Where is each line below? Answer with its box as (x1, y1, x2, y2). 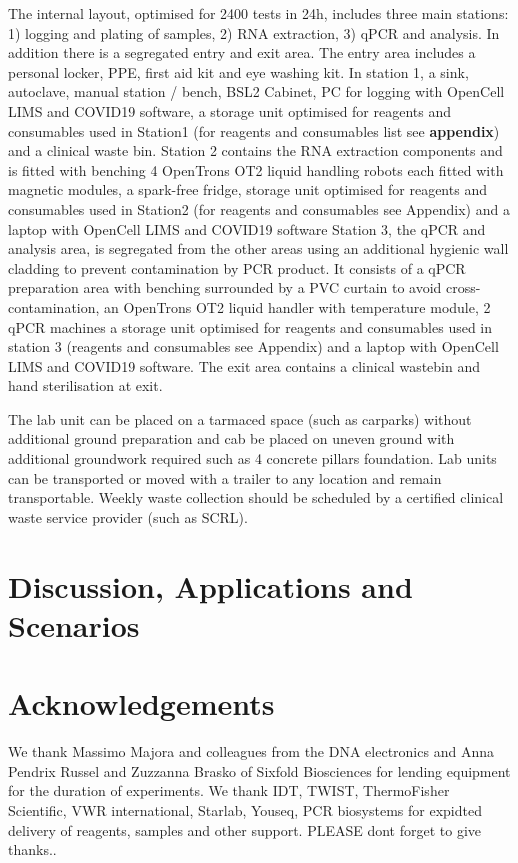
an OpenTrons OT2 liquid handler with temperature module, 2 (104, 296, 491, 317)
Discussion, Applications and (8, 565, 413, 606)
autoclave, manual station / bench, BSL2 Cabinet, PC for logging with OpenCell (8, 81, 505, 102)
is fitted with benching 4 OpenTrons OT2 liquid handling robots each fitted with (8, 159, 504, 180)
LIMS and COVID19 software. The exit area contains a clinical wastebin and (8, 355, 481, 376)
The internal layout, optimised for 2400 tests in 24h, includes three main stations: (8, 3, 509, 23)
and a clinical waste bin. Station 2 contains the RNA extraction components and (8, 140, 503, 161)
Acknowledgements (8, 683, 275, 724)
